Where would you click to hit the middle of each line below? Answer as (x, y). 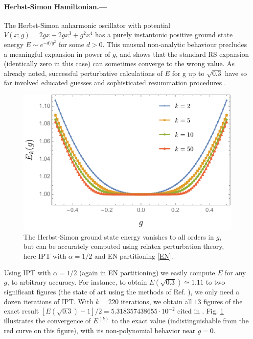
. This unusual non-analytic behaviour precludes (175, 44)
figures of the (223, 301)
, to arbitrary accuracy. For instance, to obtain (77, 282)
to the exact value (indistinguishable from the (180, 321)
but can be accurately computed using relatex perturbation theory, (124, 246)
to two (215, 282)
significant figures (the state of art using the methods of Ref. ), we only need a (122, 292)
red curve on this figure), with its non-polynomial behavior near (100, 330)
